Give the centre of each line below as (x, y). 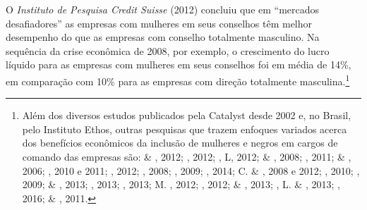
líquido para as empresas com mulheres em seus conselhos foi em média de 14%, (179, 64)
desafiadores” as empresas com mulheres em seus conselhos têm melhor (159, 23)
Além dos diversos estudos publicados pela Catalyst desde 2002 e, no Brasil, (187, 115)
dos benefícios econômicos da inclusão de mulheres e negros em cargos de (180, 143)
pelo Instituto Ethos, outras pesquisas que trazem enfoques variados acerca (185, 129)
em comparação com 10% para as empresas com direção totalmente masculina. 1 (178, 80)
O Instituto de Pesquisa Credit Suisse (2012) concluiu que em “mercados (163, 9)
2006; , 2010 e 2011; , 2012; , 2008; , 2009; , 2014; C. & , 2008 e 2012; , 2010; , (191, 170)
